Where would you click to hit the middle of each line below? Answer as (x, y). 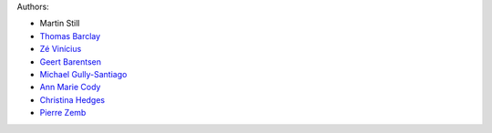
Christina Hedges (72, 99)
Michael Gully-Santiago (83, 74)
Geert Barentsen (71, 61)
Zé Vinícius (61, 49)
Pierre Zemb (63, 113)
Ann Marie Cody (70, 87)
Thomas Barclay (70, 36)
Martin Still (60, 24)
